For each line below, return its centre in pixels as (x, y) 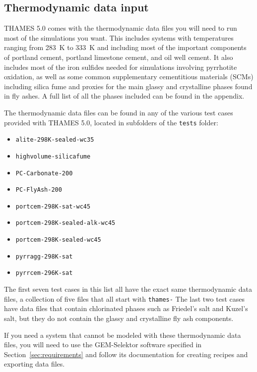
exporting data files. (34, 364)
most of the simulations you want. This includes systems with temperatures (119, 37)
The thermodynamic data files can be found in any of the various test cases (119, 112)
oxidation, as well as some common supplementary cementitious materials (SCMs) (129, 77)
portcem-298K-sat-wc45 (53, 206)
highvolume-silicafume (53, 156)
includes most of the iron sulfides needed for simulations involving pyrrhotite (121, 67)
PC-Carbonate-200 (44, 173)
